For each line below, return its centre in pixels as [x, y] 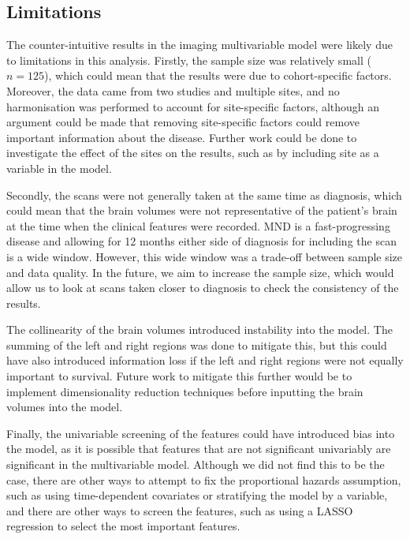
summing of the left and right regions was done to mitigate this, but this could [197, 344]
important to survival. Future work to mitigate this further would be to [179, 376]
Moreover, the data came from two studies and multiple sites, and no [173, 90]
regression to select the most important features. [123, 526]
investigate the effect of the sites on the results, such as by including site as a [193, 153]
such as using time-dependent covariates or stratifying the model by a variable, [197, 495]
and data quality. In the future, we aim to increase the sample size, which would [200, 272]
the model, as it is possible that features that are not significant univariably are [199, 449]
